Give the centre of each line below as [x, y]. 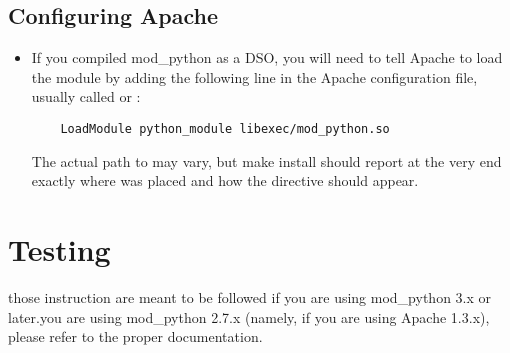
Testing [59, 249]
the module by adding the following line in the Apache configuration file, [254, 76]
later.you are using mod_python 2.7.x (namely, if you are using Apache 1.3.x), [249, 316]
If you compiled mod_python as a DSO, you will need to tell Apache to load [267, 57]
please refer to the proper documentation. [135, 336]
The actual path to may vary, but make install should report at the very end [266, 160]
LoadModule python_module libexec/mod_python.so [225, 128]
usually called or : [86, 96]
